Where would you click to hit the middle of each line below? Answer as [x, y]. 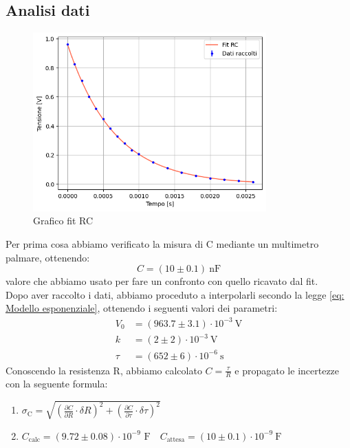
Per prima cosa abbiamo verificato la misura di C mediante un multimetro [162, 244]
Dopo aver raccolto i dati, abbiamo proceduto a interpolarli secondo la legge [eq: [175, 294]
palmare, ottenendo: [48, 257]
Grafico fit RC [63, 221]
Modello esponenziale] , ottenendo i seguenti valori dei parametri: [142, 308]
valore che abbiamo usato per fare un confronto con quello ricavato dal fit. [162, 281]
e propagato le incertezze [287, 370]
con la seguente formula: [57, 384]
